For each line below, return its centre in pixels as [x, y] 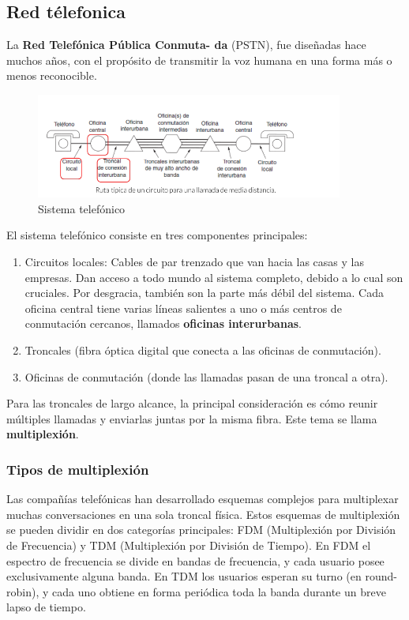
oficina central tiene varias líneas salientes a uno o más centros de [183, 308]
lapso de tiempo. [46, 607]
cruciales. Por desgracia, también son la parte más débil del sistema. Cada [204, 293]
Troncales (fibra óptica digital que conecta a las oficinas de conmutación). [203, 349]
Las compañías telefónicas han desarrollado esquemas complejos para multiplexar [203, 499]
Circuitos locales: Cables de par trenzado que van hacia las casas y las [194, 261]
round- [381, 576]
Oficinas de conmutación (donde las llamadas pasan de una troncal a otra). [206, 376]
